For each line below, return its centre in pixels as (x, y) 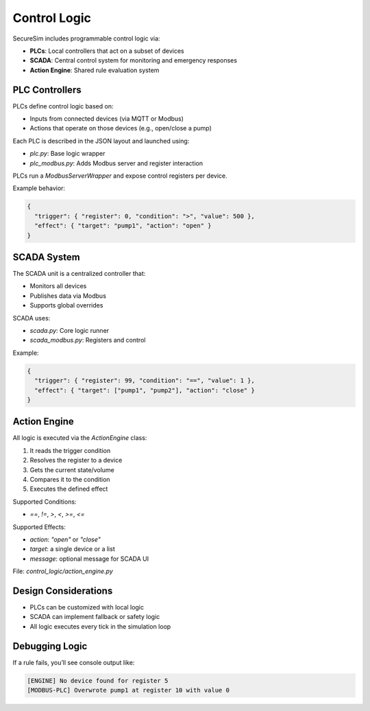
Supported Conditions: (45, 502)
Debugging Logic (50, 646)
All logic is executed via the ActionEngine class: (80, 438)
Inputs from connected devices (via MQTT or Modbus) (107, 119)
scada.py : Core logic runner (70, 330)
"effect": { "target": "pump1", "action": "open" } (123, 226)
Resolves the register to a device (76, 461)
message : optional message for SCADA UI (89, 559)
